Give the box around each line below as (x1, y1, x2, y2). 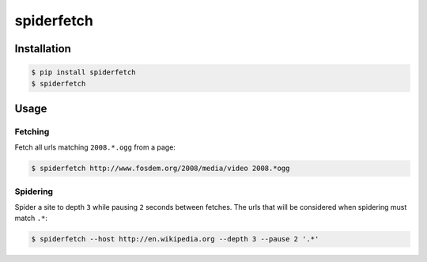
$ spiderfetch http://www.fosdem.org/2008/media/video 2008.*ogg (31, 164, 290, 173)
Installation (14, 42, 71, 55)
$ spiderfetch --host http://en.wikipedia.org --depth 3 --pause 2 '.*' (31, 234, 319, 244)
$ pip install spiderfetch (31, 68, 136, 77)
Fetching (14, 126, 50, 137)
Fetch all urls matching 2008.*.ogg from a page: (14, 142, 176, 152)
